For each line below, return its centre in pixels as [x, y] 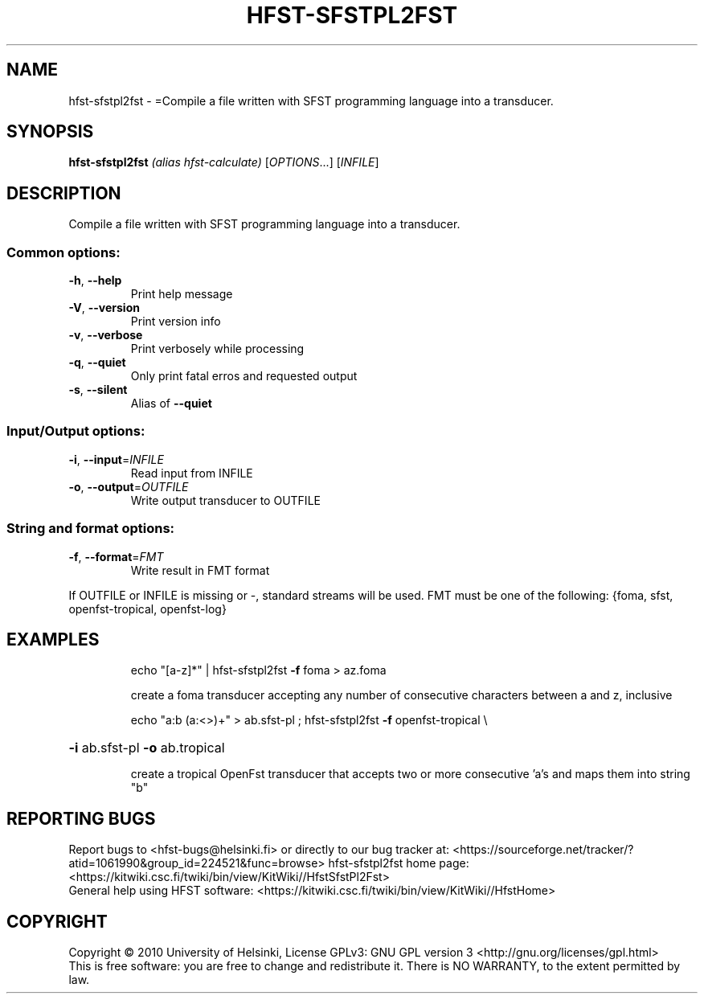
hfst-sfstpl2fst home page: [399, 863]
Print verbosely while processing [217, 349]
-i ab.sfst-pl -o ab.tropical [147, 748]
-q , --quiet [97, 363]
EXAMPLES [53, 639]
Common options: [63, 252]
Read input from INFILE [192, 473]
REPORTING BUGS [81, 818]
